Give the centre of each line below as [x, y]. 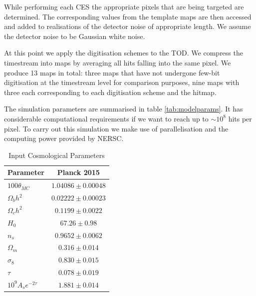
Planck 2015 [78, 172]
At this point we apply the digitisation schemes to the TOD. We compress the [124, 53]
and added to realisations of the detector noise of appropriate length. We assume [128, 26]
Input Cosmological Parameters [57, 155]
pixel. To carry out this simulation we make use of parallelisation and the [116, 128]
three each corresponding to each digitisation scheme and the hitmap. [110, 92]
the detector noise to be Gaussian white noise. [75, 36]
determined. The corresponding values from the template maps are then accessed [128, 16]
